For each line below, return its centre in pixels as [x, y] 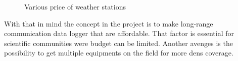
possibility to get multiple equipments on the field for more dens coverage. [119, 53]
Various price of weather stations [75, 6]
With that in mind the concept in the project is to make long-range [109, 23]
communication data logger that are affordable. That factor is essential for [119, 33]
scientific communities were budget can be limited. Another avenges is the [118, 43]
